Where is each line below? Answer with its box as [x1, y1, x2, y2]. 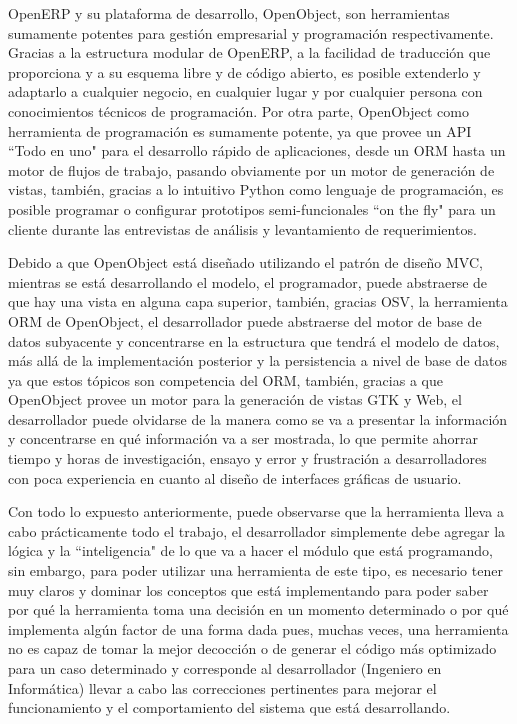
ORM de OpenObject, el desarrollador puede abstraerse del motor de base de [8, 310, 482, 331]
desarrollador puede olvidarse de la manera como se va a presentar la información [8, 408, 508, 429]
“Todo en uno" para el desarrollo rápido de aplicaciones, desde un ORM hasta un [8, 140, 506, 161]
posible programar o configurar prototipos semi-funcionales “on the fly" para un [8, 198, 496, 219]
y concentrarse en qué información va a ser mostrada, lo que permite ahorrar [8, 428, 478, 449]
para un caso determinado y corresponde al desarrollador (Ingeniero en [8, 658, 442, 678]
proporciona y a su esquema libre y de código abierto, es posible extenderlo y [8, 61, 481, 82]
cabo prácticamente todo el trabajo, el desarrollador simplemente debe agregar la [8, 520, 506, 541]
